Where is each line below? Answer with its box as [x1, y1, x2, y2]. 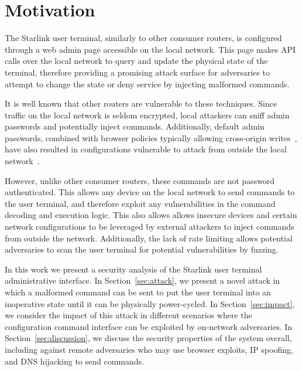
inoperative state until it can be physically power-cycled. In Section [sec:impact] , [5, 297, 295, 309]
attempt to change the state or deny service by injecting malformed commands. [5, 77, 290, 90]
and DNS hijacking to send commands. [5, 355, 144, 367]
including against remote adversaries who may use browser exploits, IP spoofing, [5, 343, 293, 355]
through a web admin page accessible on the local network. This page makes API [5, 43, 296, 55]
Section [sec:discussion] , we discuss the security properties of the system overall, [5, 332, 292, 344]
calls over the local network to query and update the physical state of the [5, 55, 268, 67]
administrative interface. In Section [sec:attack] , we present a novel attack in [5, 274, 280, 287]
